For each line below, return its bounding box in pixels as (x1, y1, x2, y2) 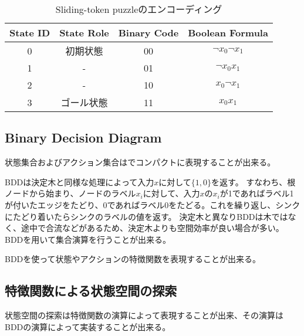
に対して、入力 (143, 187, 200, 199)
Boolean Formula (188, 26, 268, 39)
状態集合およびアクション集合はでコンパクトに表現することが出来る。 (5, 156, 276, 168)
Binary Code (118, 26, 179, 39)
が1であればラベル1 (219, 187, 294, 199)
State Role (59, 26, 109, 39)
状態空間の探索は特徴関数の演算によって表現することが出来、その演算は (5, 309, 283, 321)
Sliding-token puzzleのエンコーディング (55, 2, 222, 16)
